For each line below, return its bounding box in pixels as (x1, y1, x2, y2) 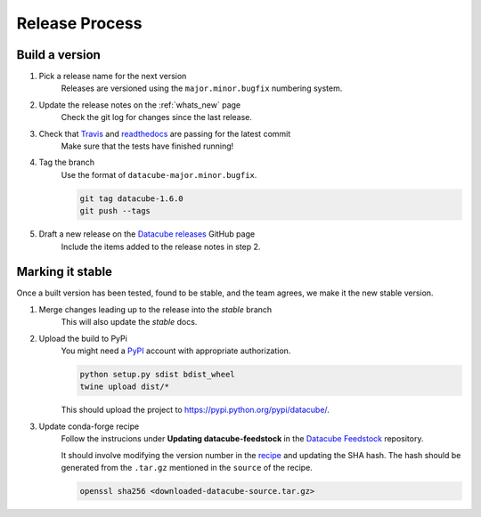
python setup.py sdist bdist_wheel (79, 369, 235, 379)
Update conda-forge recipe (38, 421, 140, 432)
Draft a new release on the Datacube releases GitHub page (38, 229, 256, 239)
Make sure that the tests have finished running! (61, 141, 234, 151)
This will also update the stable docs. (61, 317, 198, 327)
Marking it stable (16, 264, 113, 279)
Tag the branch (38, 157, 95, 168)
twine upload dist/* (79, 382, 169, 392)
